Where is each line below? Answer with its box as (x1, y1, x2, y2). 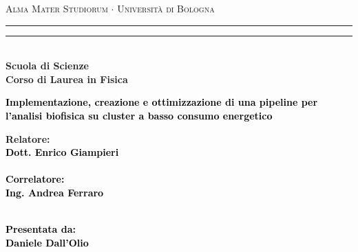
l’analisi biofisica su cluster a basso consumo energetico (6, 108, 273, 122)
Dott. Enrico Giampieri (6, 145, 119, 159)
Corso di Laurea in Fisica (6, 71, 128, 86)
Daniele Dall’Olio (6, 235, 89, 249)
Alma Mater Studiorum (6, 1, 108, 15)
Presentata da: (6, 222, 76, 236)
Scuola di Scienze (6, 58, 89, 73)
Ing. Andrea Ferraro (6, 185, 104, 199)
